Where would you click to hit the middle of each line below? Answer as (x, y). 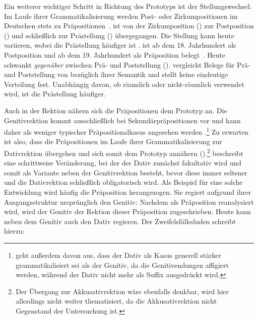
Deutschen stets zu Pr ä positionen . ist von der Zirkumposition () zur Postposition (129, 26)
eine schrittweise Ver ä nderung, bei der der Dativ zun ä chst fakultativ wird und (123, 163)
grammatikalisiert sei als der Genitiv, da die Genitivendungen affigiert (122, 265)
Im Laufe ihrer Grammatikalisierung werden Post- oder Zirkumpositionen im (121, 16)
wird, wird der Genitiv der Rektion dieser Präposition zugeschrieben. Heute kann (128, 211)
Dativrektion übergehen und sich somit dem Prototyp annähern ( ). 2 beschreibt (124, 152)
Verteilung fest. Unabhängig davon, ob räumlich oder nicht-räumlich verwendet (124, 84)
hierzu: (14, 231)
